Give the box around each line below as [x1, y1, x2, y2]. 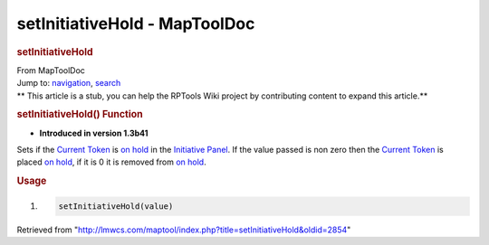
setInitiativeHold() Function [16, 108, 144, 121]
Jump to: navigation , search [16, 78, 121, 89]
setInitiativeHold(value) [58, 201, 174, 212]
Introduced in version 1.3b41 [39, 127, 149, 138]
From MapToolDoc [16, 64, 86, 76]
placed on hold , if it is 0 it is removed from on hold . [16, 156, 207, 167]
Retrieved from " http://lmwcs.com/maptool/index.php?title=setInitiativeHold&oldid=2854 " [16, 224, 351, 235]
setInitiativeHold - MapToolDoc [16, 14, 255, 33]
